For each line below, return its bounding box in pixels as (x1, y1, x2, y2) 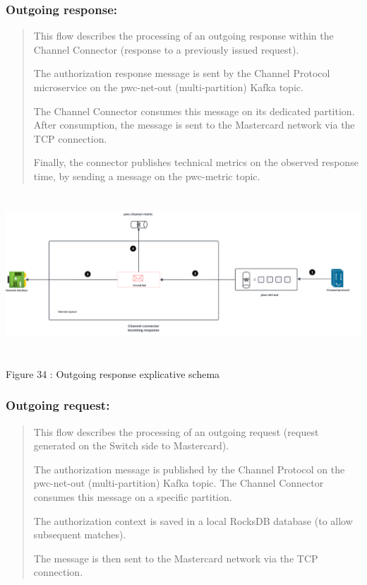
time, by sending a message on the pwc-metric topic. (33, 168, 260, 183)
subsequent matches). (33, 527, 126, 542)
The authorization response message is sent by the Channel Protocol (33, 66, 330, 81)
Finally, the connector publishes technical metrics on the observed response (33, 155, 359, 170)
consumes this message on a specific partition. (33, 489, 232, 504)
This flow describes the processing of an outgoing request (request (33, 424, 319, 439)
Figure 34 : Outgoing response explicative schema (6, 366, 220, 381)
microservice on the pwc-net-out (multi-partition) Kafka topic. (33, 80, 303, 94)
